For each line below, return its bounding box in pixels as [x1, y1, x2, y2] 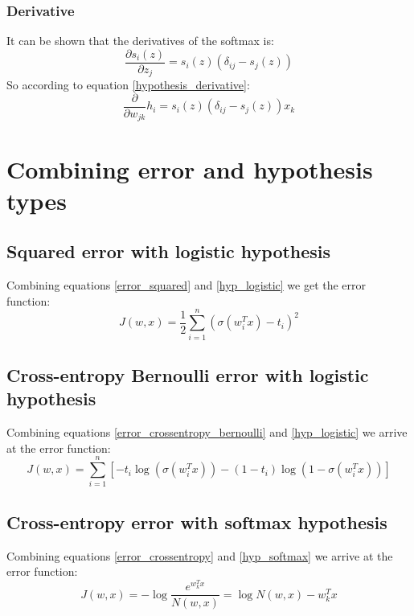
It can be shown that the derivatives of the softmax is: [6, 32, 274, 49]
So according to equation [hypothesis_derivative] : [6, 76, 250, 93]
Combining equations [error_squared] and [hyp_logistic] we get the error [6, 277, 367, 294]
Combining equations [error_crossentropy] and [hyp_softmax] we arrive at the [6, 547, 393, 564]
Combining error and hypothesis [6, 152, 373, 185]
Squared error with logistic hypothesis [6, 239, 331, 264]
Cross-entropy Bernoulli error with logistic [6, 362, 369, 387]
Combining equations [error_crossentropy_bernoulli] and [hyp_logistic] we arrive [6, 424, 408, 441]
